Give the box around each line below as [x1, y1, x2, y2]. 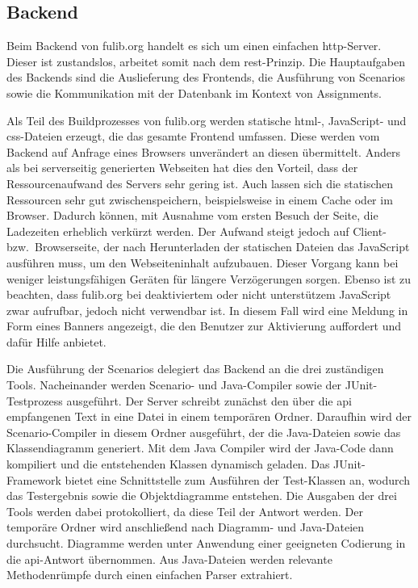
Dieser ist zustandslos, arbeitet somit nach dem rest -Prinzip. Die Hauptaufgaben [6, 52, 406, 69]
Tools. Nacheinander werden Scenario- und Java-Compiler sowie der [6, 376, 342, 393]
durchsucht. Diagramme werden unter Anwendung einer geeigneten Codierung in [6, 535, 406, 552]
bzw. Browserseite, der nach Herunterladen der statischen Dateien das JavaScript [6, 238, 410, 255]
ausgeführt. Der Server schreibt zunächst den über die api [66, 392, 352, 409]
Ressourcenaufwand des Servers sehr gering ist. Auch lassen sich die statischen [6, 174, 394, 191]
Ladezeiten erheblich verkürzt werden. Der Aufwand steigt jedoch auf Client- [6, 222, 387, 239]
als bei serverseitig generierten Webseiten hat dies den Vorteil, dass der [6, 159, 358, 176]
